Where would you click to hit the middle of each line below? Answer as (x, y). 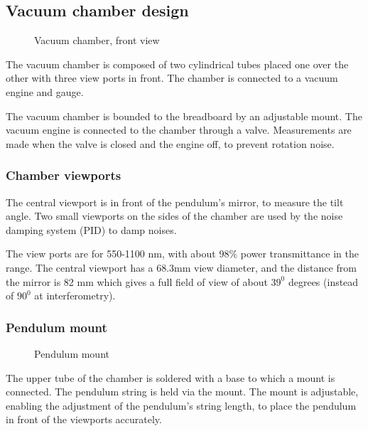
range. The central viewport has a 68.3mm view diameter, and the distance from (181, 267)
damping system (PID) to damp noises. (91, 229)
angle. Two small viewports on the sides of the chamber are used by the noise (174, 216)
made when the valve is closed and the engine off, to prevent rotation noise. (170, 143)
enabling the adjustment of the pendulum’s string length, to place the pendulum (181, 405)
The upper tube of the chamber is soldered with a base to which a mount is (171, 377)
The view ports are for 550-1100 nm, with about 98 (118, 254)
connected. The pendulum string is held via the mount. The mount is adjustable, (182, 392)
